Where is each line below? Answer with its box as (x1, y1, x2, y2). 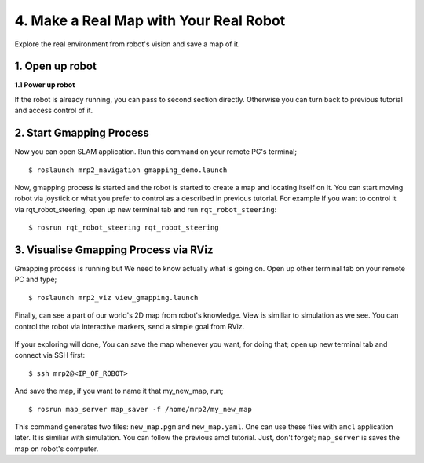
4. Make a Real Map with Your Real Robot (14, 12, 286, 29)
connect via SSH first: (14, 351, 86, 360)
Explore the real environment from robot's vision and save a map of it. (14, 39, 240, 49)
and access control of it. (14, 106, 93, 116)
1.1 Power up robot (14, 80, 75, 90)
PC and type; (14, 275, 57, 285)
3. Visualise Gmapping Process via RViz (14, 243, 214, 256)
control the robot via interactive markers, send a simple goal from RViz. (14, 322, 245, 331)
